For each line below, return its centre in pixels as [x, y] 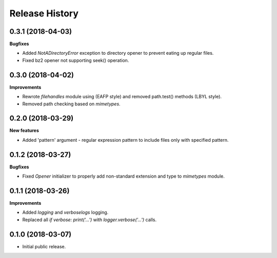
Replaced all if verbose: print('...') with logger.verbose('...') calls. [89, 220]
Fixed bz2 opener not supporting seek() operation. [76, 60]
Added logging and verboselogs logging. [65, 212]
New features [24, 131]
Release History [44, 13]
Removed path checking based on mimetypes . [71, 104]
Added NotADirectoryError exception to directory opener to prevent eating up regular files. [118, 53]
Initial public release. [44, 246]
